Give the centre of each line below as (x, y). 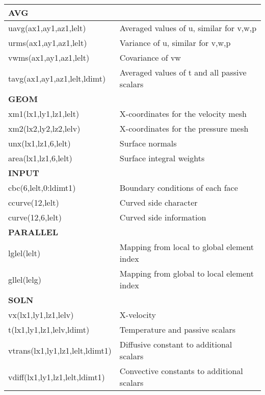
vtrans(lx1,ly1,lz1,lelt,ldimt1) (60, 350)
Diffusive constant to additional (176, 344)
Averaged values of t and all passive (183, 72)
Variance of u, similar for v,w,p (175, 43)
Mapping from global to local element (187, 273)
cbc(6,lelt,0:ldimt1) (42, 188)
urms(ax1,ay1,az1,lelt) (48, 43)
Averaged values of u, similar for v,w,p (188, 28)
